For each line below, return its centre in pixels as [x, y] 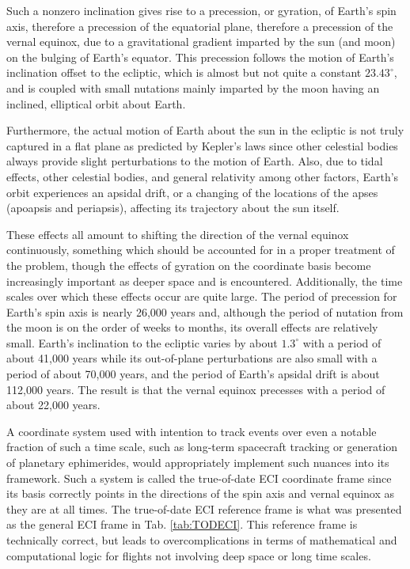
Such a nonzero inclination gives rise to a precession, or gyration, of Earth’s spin [201, 10]
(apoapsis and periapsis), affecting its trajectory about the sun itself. [173, 208]
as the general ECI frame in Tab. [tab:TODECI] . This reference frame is [182, 524]
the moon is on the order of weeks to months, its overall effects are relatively [192, 327]
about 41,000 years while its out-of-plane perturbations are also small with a [192, 358]
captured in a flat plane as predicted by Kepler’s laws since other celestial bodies [202, 145]
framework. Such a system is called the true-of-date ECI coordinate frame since [199, 478]
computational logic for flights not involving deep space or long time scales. [189, 555]
